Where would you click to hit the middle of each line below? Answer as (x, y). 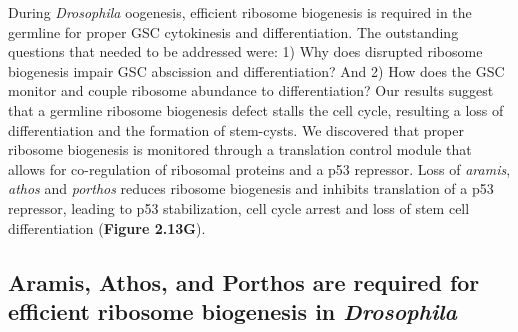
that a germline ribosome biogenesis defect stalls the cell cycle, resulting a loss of (256, 109)
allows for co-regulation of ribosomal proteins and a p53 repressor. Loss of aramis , (259, 168)
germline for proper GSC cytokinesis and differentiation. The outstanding (233, 31)
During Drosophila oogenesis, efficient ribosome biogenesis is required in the (240, 12)
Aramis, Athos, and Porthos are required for (244, 281)
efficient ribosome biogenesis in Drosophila (233, 310)
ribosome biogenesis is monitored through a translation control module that (240, 149)
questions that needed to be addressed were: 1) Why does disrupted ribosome (245, 51)
